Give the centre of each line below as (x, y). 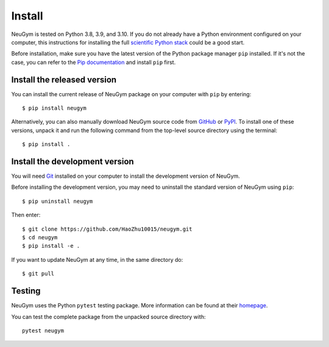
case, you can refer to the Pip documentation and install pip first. (94, 62)
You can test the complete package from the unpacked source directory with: (109, 317)
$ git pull (38, 274)
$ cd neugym (40, 238)
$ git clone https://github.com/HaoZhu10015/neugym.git (107, 229)
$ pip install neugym (54, 108)
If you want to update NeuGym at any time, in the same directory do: (97, 259)
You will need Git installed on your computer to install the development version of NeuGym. (126, 176)
